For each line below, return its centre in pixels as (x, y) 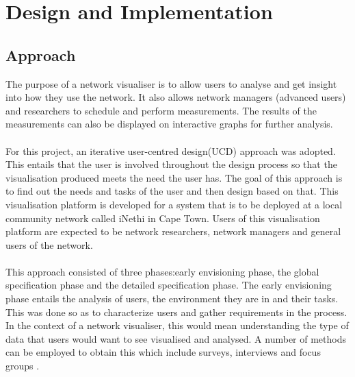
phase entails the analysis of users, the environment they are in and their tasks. (172, 299)
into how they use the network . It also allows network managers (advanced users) (176, 97)
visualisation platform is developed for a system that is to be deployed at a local (174, 204)
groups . (23, 366)
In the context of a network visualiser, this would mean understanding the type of (177, 325)
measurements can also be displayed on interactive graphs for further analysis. (169, 124)
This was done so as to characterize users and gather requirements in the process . (176, 312)
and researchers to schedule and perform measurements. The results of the (161, 110)
